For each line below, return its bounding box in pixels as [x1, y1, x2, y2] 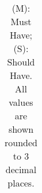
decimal [5, 163, 37, 176]
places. [7, 176, 35, 189]
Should [7, 55, 35, 68]
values [9, 95, 33, 109]
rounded [5, 136, 37, 149]
